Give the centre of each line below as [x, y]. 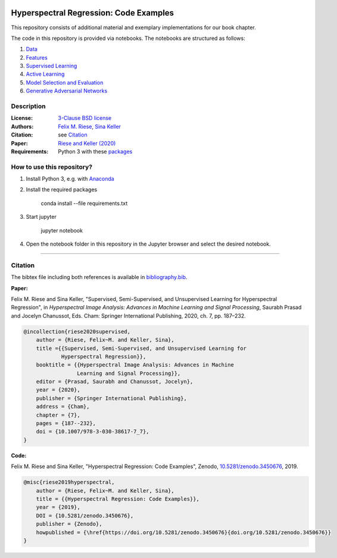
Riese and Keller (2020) [87, 143]
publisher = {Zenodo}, [69, 524]
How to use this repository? [52, 167]
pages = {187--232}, [66, 424]
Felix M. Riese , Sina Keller [90, 126]
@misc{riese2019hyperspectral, [69, 482]
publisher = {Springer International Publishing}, [111, 398]
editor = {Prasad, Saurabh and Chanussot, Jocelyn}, [115, 382]
